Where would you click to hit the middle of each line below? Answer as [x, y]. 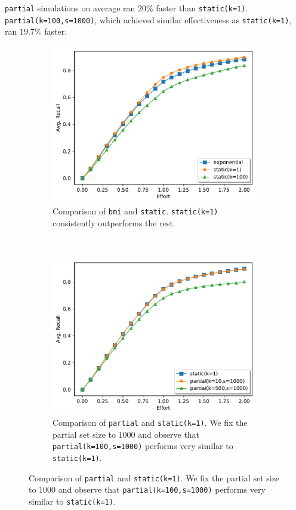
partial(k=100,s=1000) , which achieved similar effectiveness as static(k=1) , [148, 19]
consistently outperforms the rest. [114, 222]
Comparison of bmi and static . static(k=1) [135, 211]
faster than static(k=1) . [202, 8]
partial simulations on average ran [70, 8]
